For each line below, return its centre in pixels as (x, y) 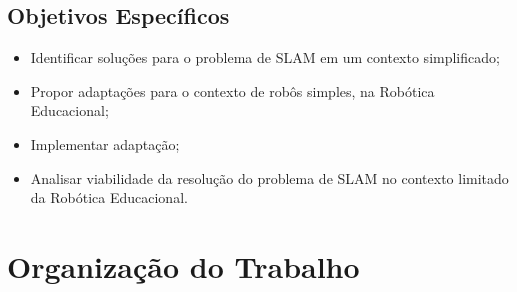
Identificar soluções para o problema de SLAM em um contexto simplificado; (265, 57)
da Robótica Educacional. (109, 197)
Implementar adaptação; (105, 143)
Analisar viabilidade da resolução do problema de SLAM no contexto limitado (269, 177)
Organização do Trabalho (183, 265)
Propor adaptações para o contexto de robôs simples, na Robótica (232, 90)
